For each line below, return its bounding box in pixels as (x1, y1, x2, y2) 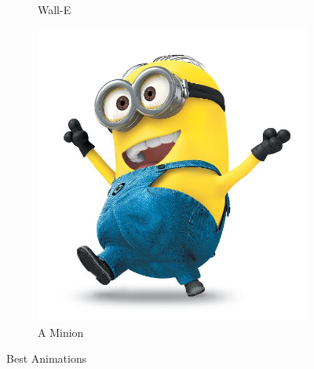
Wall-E (38, 2, 71, 17)
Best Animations (6, 350, 87, 367)
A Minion (38, 323, 84, 340)
